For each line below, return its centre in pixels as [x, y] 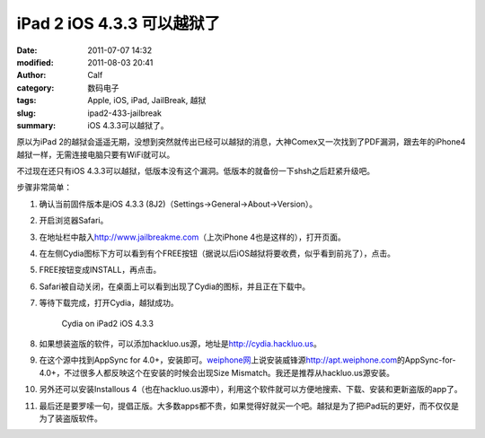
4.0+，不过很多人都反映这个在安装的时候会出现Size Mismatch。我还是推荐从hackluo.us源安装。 [217, 372]
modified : [35, 62]
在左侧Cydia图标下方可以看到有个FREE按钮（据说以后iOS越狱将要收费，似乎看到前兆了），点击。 [217, 254]
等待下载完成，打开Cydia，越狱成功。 [109, 303]
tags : [26, 101]
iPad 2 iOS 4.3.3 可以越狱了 [118, 23]
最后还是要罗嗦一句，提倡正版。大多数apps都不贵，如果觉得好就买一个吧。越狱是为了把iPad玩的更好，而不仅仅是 [249, 406]
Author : [31, 75]
